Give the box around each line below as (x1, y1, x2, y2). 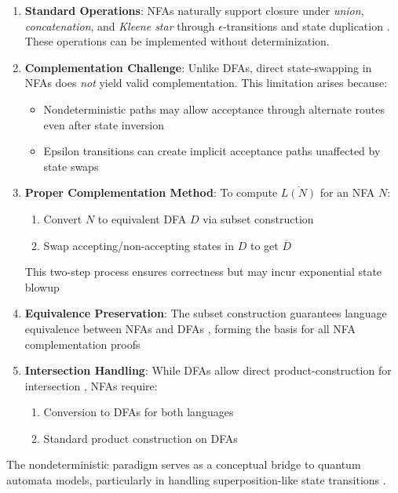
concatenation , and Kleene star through (24, 17, 215, 34)
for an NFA (319, 184, 375, 201)
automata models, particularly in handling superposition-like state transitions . (6, 472, 386, 488)
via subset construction (203, 210, 314, 227)
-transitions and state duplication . (222, 17, 390, 34)
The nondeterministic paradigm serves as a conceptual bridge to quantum (6, 456, 361, 473)
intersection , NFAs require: (24, 377, 158, 393)
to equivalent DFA (97, 210, 187, 227)
